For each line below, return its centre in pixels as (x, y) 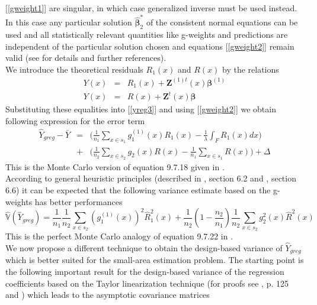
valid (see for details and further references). (86, 58)
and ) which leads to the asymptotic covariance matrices (108, 295)
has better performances (79, 201)
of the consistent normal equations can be (222, 22)
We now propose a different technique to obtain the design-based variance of (144, 247)
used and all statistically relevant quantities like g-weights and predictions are (147, 35)
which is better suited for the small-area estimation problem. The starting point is (155, 260)
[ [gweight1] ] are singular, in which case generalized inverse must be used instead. (151, 8)
